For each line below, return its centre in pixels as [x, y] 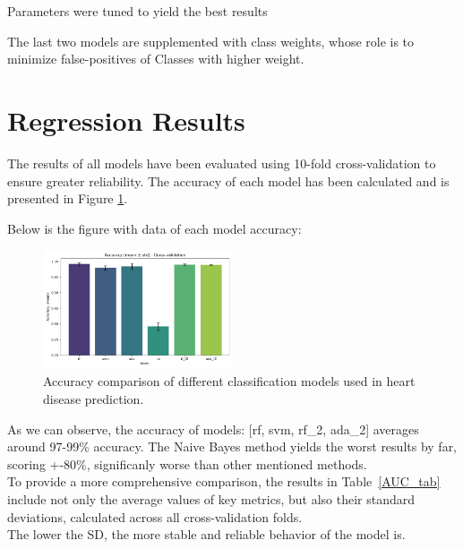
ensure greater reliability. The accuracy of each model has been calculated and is [228, 180]
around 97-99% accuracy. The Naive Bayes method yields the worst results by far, [232, 446]
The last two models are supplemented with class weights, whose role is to [211, 41]
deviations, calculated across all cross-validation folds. [155, 516]
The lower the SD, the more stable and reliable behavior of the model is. [206, 534]
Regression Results [126, 120]
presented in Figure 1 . [68, 198]
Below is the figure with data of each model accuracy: [154, 228]
